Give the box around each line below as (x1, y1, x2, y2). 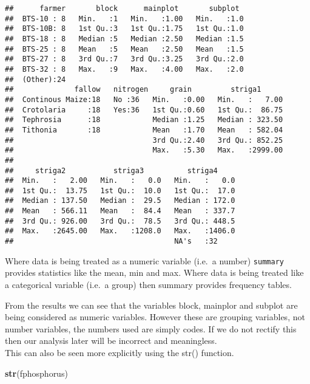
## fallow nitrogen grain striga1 (5, 85, 261, 94)
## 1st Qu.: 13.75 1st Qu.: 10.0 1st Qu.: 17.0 (5, 186, 235, 195)
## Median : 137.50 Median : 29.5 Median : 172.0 (5, 196, 235, 205)
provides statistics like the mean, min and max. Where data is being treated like (5, 266, 304, 279)
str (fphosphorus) (5, 366, 68, 379)
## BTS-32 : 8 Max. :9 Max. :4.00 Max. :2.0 (5, 64, 244, 74)
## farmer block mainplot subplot (5, 4, 240, 13)
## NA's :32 (5, 237, 218, 246)
